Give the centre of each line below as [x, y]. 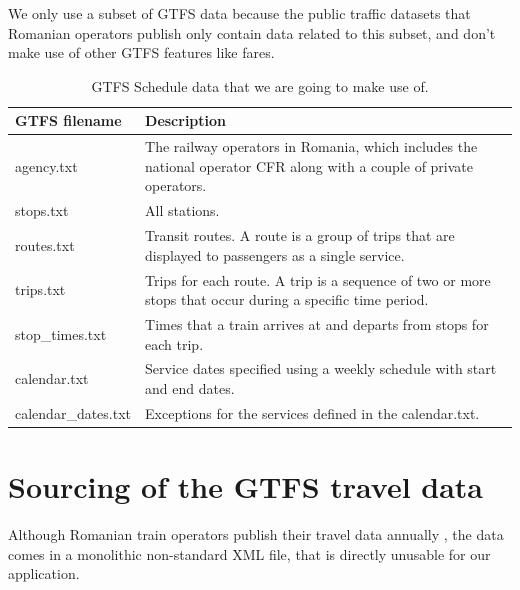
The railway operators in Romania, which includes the [311, 146]
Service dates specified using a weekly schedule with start [321, 368]
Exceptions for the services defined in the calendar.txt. [312, 412]
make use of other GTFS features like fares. [141, 52]
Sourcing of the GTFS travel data [246, 486]
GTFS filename [68, 120]
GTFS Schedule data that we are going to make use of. [260, 85]
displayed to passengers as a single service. [275, 254]
